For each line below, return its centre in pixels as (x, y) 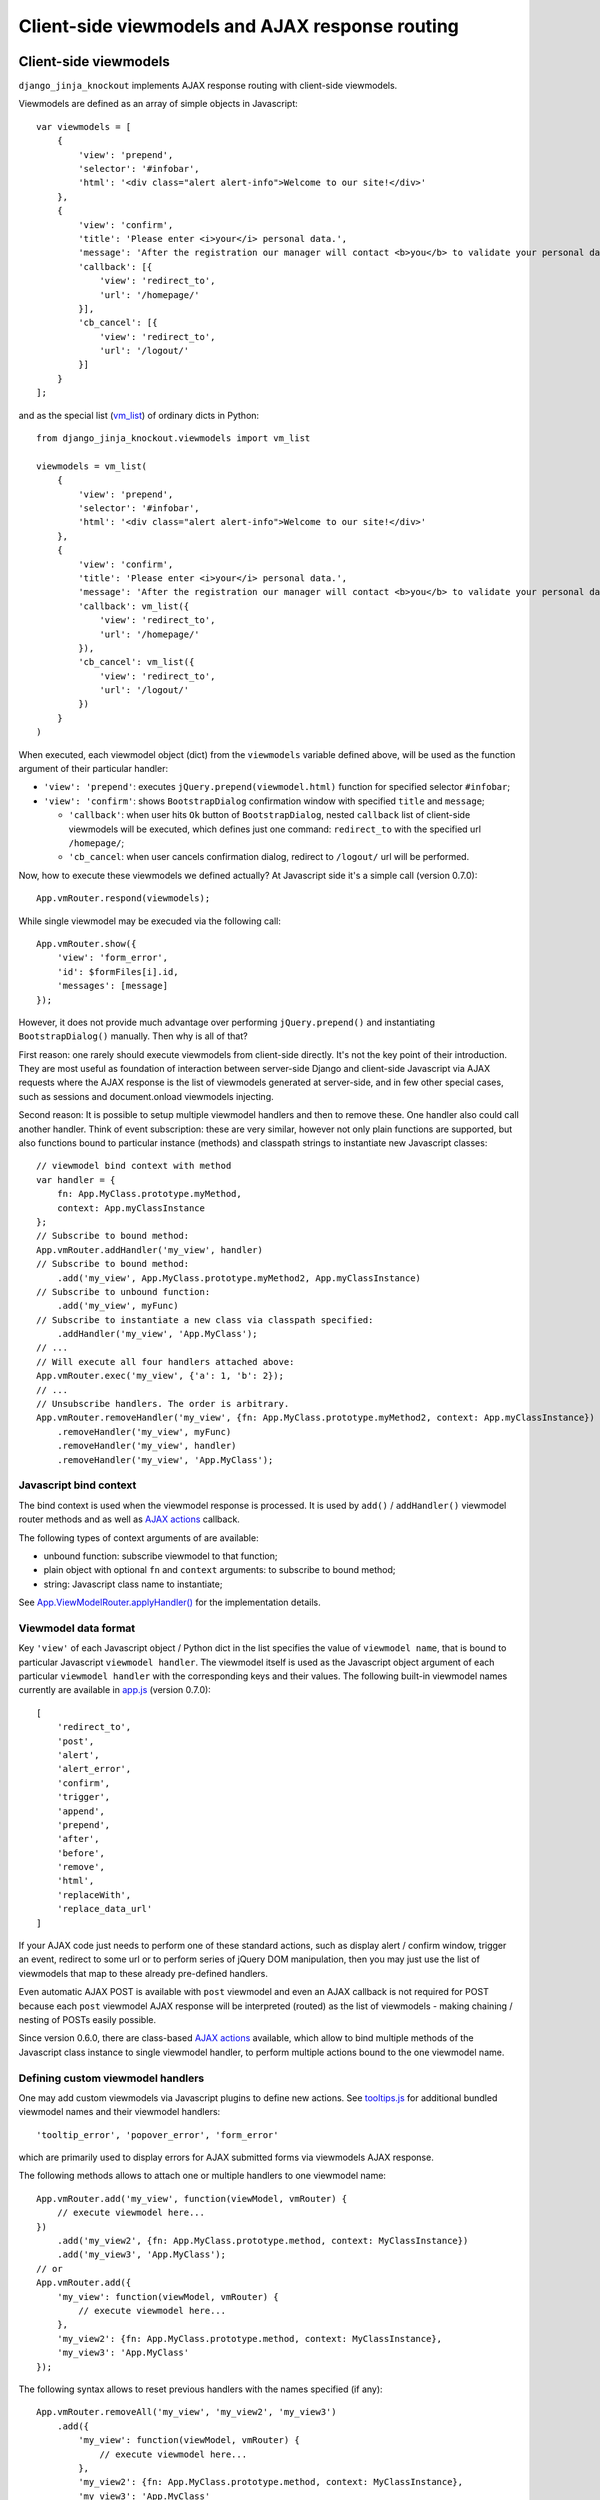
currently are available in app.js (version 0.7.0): (115, 1690)
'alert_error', (94, 1769)
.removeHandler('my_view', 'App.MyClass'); (165, 1459)
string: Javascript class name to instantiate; (133, 1584)
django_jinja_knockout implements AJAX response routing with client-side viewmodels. (208, 86)
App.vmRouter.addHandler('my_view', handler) (150, 1249)
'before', (80, 1853)
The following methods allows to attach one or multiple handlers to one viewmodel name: (202, 2176)
